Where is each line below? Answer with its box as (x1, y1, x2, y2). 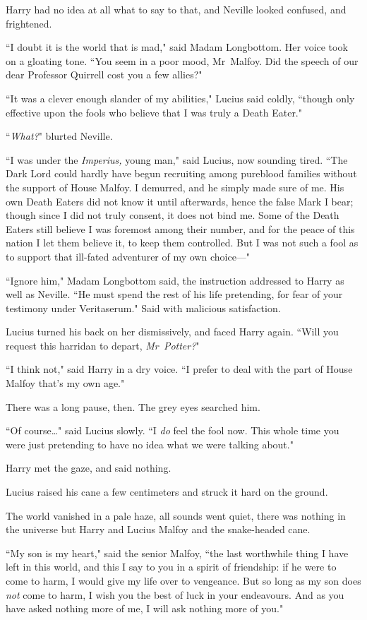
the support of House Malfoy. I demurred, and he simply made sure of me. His (6, 179, 344, 194)
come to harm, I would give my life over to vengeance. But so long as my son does (6, 573, 361, 588)
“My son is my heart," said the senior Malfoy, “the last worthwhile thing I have (6, 545, 349, 560)
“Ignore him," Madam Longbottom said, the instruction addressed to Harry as (6, 273, 344, 287)
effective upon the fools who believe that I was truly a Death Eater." (6, 105, 302, 119)
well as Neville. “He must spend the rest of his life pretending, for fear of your (6, 287, 343, 302)
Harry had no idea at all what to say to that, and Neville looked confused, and (6, 2, 347, 16)
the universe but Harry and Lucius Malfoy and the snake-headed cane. (6, 522, 311, 537)
